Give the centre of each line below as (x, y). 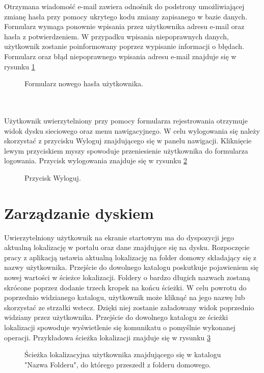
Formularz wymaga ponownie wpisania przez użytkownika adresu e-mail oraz (124, 26)
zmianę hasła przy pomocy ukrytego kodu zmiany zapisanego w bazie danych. (126, 16)
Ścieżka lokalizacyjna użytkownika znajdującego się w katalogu (123, 354)
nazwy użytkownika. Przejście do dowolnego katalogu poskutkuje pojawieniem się (131, 267)
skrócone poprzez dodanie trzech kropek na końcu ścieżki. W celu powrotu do (125, 287)
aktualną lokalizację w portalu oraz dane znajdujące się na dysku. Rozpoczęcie (127, 247)
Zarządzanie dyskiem (79, 213)
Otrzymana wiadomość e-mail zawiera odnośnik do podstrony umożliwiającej (124, 6)
